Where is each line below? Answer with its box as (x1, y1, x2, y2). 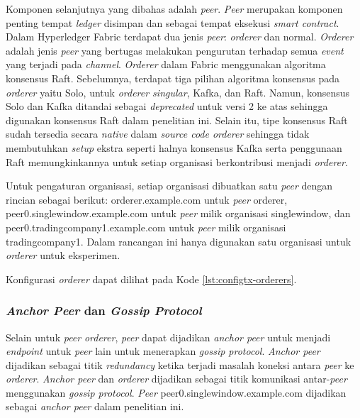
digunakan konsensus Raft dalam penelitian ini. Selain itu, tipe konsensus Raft (6, 112, 348, 127)
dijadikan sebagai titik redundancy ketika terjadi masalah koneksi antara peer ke (6, 357, 354, 372)
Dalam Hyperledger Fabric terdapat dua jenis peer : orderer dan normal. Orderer (6, 29, 354, 44)
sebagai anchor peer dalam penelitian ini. (6, 399, 184, 414)
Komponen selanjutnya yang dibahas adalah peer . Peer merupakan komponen (6, 1, 343, 16)
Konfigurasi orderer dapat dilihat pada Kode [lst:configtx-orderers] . (6, 271, 297, 286)
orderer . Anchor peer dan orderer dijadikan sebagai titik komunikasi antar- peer (6, 371, 347, 386)
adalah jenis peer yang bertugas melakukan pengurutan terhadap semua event (6, 43, 344, 57)
